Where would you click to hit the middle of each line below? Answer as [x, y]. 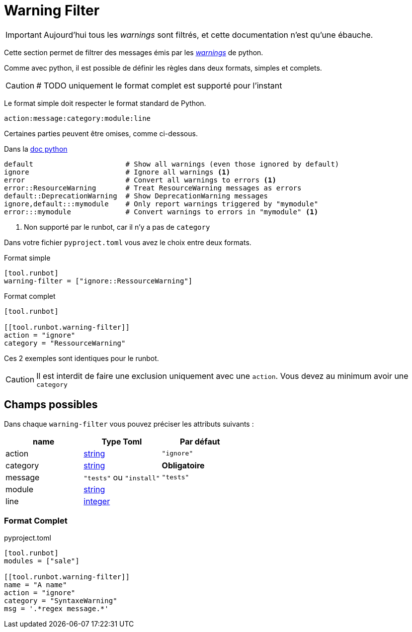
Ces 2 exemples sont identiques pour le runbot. [82, 358]
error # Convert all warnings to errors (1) [140, 180]
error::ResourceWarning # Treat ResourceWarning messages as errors [153, 188]
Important [24, 35]
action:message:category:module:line [78, 118]
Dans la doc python [36, 149]
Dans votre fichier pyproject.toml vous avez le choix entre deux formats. [128, 242]
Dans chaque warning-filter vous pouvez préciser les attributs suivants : [129, 424]
